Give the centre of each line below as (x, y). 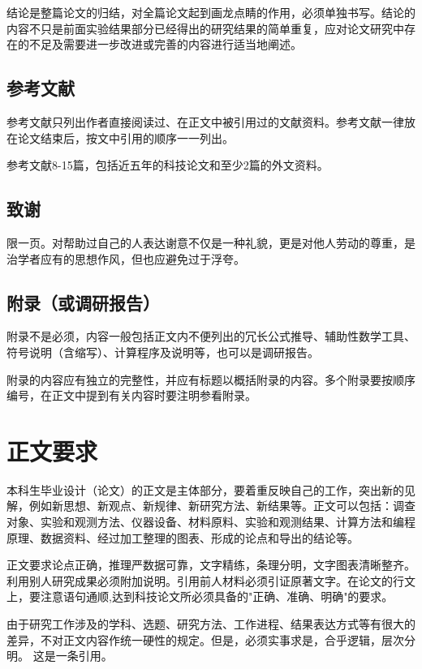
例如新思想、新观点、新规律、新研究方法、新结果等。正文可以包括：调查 (222, 506)
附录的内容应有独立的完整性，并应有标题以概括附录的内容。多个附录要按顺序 (211, 379)
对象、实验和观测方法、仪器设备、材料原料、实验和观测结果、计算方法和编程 (211, 522)
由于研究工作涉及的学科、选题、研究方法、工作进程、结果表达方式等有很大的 (211, 624)
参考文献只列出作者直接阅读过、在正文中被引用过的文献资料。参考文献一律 (205, 121)
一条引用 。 (84, 656)
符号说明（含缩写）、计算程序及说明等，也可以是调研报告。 (163, 352)
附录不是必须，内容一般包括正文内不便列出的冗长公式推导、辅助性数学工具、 (211, 336)
